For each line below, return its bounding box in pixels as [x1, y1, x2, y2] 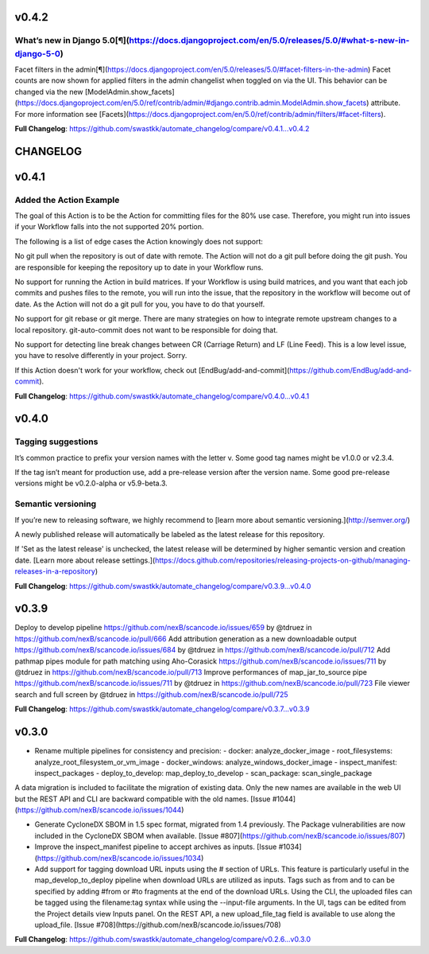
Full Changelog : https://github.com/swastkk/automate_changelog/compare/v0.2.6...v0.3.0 [14, 935, 311, 944]
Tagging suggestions [14, 436, 99, 447]
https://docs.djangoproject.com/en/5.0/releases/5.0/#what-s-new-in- [129, 35, 410, 46]
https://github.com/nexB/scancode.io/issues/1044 [17, 805, 182, 815]
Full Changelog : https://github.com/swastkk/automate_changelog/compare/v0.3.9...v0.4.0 [14, 581, 311, 590]
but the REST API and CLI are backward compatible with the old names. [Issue [14, 794, 271, 804]
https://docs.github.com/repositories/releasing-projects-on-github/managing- [155, 555, 411, 565]
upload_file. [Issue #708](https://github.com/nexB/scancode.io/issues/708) [34, 920, 281, 929]
